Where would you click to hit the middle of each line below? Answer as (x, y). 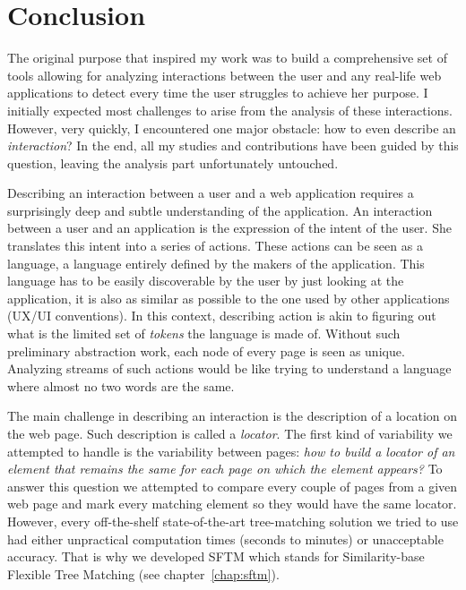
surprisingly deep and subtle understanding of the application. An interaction (220, 210)
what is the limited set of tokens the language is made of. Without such (204, 333)
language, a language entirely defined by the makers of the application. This (216, 263)
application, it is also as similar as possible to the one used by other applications (229, 298)
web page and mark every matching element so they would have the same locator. (232, 504)
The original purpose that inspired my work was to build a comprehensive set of (227, 58)
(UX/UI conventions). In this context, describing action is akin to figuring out (222, 316)
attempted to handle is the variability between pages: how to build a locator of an (231, 451)
